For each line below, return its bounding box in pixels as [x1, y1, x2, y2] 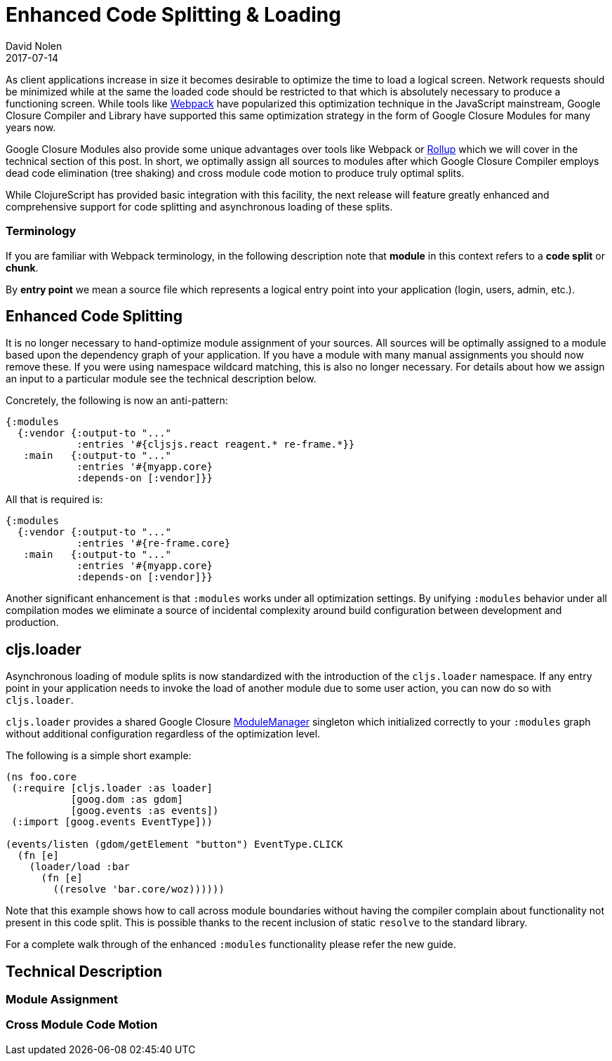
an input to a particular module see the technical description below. [6, 373, 317, 385]
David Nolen [6, 39, 62, 52]
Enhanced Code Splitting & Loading [6, 3, 341, 27]
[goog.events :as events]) [70, 805, 219, 817]
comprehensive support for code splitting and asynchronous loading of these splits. [6, 200, 393, 213]
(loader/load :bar [29, 861, 131, 873]
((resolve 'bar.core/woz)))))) [53, 883, 225, 895]
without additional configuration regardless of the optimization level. [6, 728, 321, 740]
